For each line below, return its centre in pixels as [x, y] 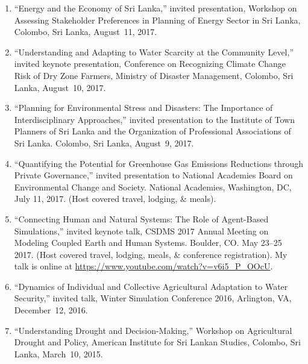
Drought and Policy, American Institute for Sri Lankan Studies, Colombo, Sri [157, 342]
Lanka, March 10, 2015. [58, 353]
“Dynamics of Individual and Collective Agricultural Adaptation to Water [151, 286]
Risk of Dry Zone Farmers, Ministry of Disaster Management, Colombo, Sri [154, 75]
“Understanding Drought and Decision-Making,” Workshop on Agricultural [153, 330]
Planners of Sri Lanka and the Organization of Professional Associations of [152, 131]
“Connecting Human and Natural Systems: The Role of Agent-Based [141, 218]
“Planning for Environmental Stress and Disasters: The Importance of [143, 108]
